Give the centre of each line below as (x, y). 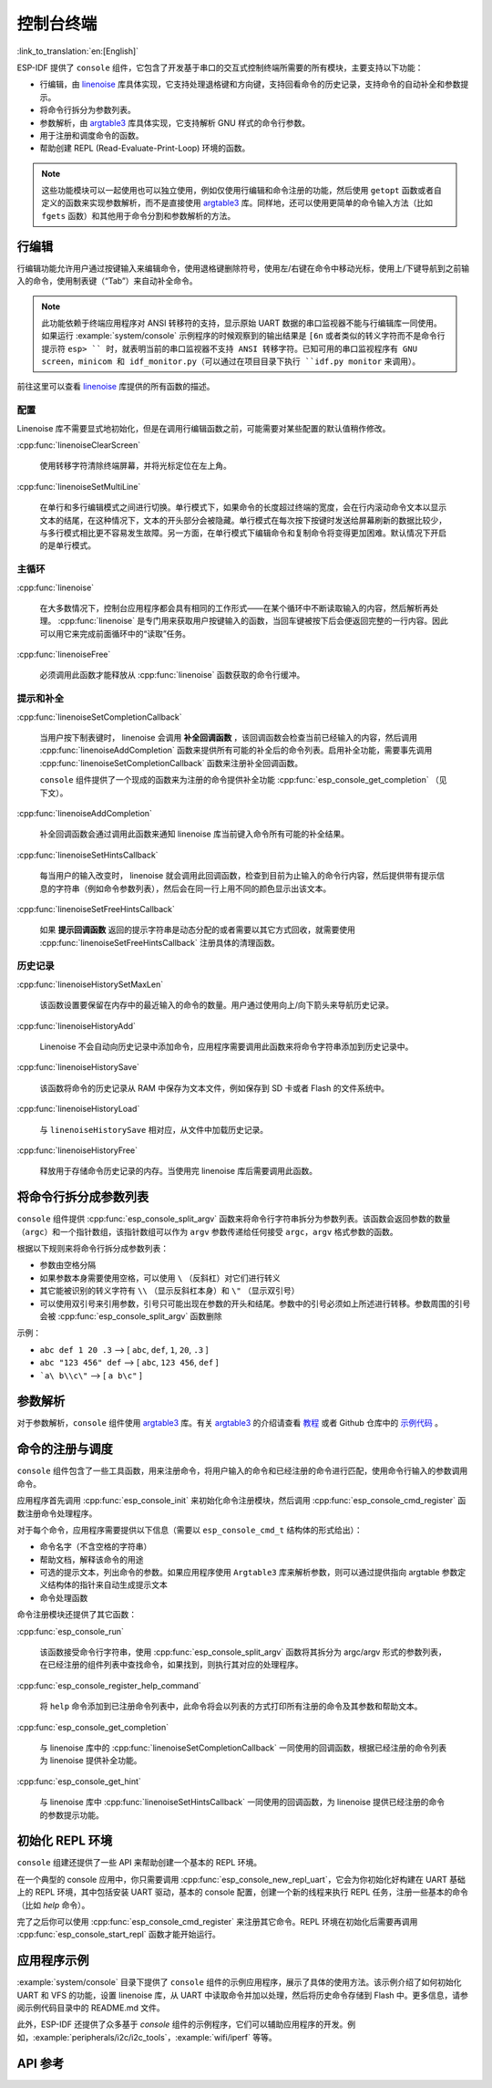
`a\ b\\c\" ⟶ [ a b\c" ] (91, 1375)
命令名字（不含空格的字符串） (96, 1547)
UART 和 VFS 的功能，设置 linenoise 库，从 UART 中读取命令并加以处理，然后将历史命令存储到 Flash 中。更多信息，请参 (243, 1995)
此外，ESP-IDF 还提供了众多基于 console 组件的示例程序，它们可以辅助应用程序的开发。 (182, 2024)
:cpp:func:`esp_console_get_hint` (79, 1781)
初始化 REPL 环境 (65, 1841)
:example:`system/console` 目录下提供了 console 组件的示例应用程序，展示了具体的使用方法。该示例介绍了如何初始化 (239, 1982)
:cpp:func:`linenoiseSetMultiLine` (79, 486)
